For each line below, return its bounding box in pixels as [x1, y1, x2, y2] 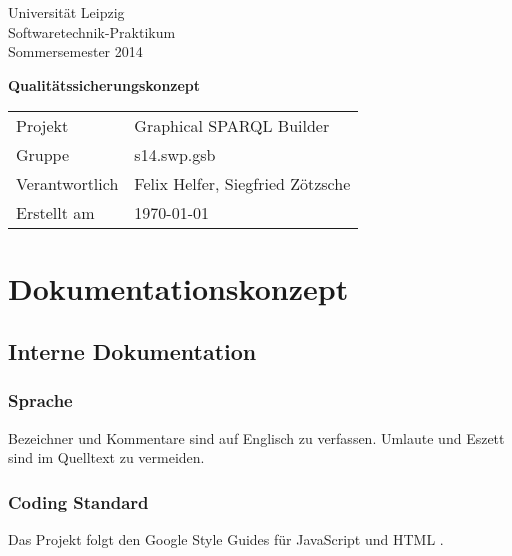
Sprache [8, 388, 73, 413]
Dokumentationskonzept [8, 267, 349, 308]
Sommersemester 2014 [8, 41, 143, 62]
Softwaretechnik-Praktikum [8, 21, 176, 42]
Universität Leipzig [8, 2, 125, 22]
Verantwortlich [16, 172, 119, 196]
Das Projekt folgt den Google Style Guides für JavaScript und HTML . [8, 529, 444, 550]
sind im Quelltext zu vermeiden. [8, 447, 205, 468]
